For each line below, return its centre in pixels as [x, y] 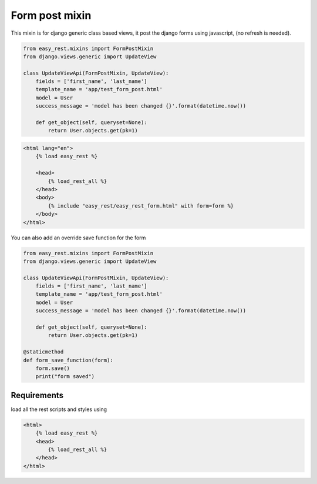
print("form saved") [65, 377]
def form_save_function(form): [68, 360]
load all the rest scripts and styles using [59, 409]
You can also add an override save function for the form [78, 238]
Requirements [37, 395]
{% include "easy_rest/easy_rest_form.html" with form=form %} [141, 206]
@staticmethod [43, 352]
